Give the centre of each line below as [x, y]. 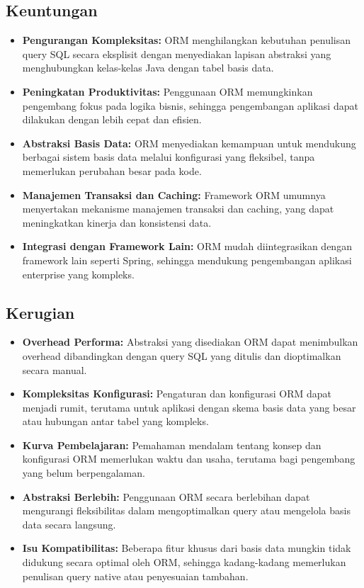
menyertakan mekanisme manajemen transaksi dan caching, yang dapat [178, 209]
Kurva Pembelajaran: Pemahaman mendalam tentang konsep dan [172, 445]
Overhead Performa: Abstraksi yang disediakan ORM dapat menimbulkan [190, 342]
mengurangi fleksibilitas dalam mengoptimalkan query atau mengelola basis [186, 510]
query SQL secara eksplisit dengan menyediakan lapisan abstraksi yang [177, 53]
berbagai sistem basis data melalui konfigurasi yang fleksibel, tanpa [169, 157]
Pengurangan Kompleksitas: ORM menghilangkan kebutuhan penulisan [187, 40]
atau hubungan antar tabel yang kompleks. [115, 421]
